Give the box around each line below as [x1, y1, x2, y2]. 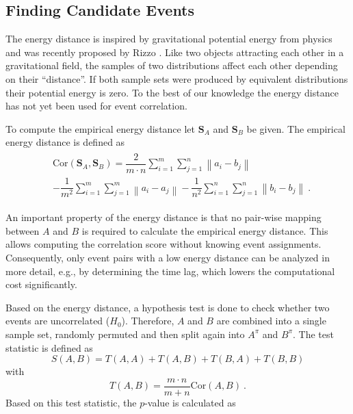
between [5, 223, 40, 237]
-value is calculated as [144, 395, 236, 409]
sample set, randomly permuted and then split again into [5, 326, 245, 341]
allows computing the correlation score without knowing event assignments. [5, 237, 322, 251]
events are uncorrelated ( [5, 313, 110, 328]
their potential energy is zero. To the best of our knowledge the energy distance [5, 85, 339, 99]
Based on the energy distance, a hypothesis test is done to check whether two [5, 300, 330, 314]
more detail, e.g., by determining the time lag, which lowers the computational [5, 263, 335, 278]
